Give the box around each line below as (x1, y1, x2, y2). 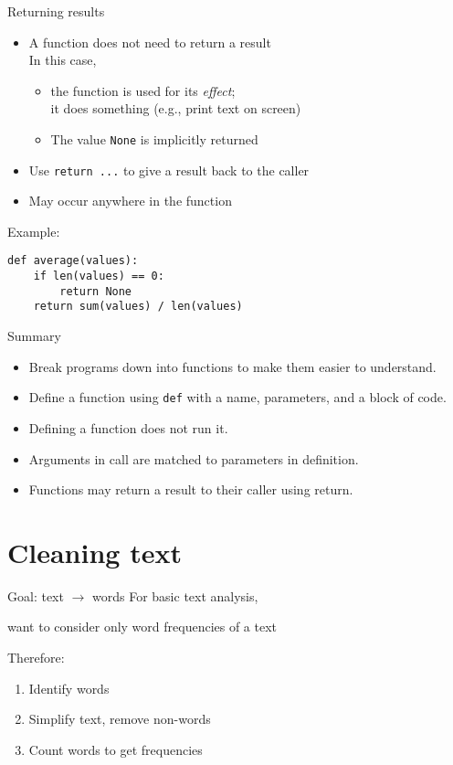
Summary (7, 326, 61, 345)
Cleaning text (7, 533, 182, 570)
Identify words (28, 678, 110, 697)
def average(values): (7, 254, 139, 268)
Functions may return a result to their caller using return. (28, 480, 353, 499)
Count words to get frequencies (28, 739, 203, 759)
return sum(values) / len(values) (33, 300, 243, 313)
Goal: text (7, 586, 64, 605)
